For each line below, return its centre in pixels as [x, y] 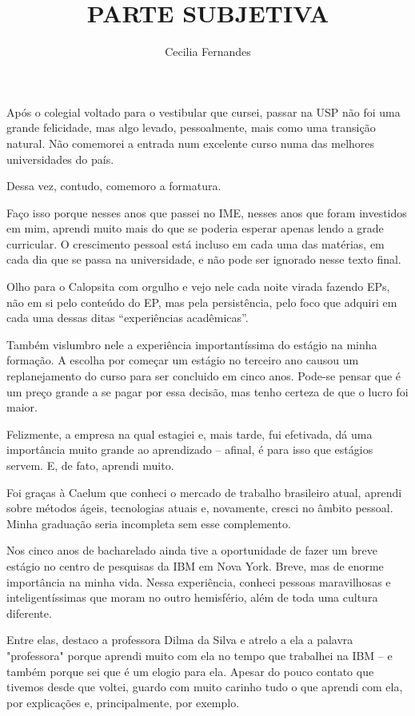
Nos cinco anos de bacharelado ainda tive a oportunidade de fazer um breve [192, 550]
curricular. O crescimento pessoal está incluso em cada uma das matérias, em [196, 243]
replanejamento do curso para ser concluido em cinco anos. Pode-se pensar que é [204, 376]
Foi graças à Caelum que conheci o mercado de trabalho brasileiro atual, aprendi [204, 492]
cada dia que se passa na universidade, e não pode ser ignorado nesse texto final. [204, 259]
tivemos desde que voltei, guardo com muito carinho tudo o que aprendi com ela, [205, 687]
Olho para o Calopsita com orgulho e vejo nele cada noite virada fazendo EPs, [198, 286]
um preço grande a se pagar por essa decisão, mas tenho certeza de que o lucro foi [207, 391]
